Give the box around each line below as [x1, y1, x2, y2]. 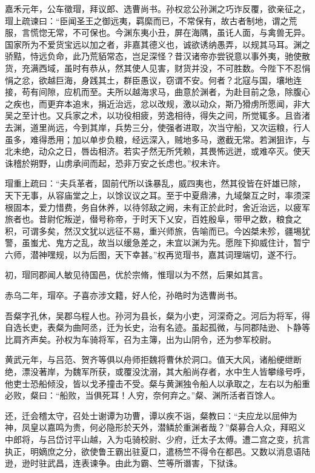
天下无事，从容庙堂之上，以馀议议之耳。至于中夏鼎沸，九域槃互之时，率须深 [5, 188, 310, 201]
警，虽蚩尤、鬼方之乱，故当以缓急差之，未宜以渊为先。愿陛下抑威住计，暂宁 [5, 236, 310, 249]
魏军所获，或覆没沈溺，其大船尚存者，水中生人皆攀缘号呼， [72, 365, 310, 378]
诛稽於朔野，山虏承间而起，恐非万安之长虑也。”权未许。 [5, 156, 225, 169]
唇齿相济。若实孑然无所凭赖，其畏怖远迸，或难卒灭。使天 [81, 145, 310, 157]
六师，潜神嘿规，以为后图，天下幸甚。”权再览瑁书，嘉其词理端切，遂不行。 [5, 248, 302, 260]
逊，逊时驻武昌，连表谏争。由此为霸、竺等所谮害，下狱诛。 [5, 457, 242, 469]
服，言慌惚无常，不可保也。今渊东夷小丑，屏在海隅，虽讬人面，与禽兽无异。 [5, 26, 310, 39]
